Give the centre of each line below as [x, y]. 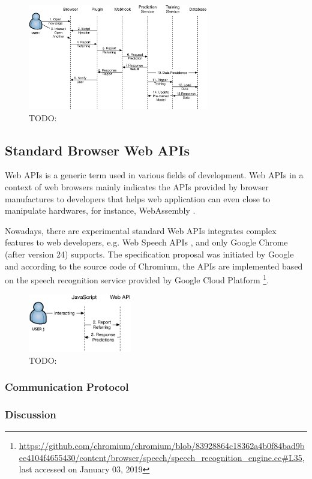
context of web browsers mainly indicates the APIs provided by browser [137, 187]
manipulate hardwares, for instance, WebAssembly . [100, 210]
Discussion [31, 414]
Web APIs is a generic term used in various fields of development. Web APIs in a [154, 175]
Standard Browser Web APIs [97, 150]
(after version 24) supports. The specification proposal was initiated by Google [149, 254]
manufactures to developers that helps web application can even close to [138, 198]
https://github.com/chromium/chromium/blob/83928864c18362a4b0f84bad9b [162, 446]
